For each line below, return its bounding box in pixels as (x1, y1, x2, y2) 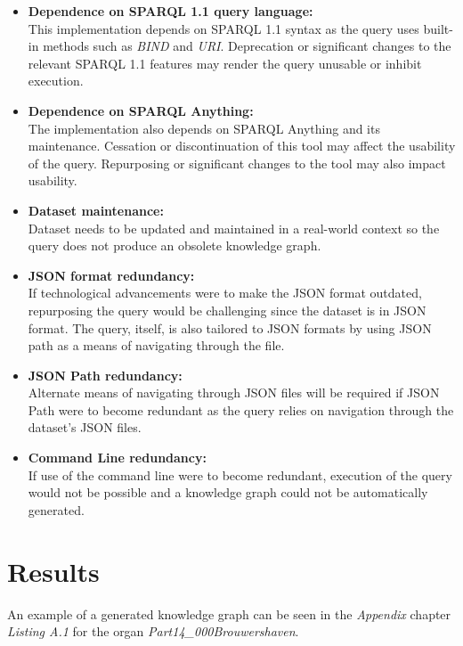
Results (7, 552, 100, 589)
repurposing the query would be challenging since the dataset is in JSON (28, 300, 426, 319)
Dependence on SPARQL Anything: (28, 101, 254, 119)
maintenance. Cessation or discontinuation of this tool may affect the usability (28, 136, 456, 155)
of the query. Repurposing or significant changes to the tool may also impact (28, 153, 446, 172)
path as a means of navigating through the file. (28, 336, 285, 355)
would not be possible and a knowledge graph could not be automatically (28, 483, 428, 502)
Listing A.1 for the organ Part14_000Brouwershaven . (7, 622, 299, 641)
